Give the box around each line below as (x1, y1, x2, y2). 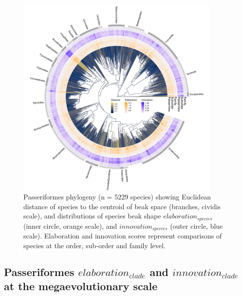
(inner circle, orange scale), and (23, 220, 117, 231)
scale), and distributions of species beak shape (23, 211, 161, 221)
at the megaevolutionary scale (4, 278, 158, 294)
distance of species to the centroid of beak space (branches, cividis (23, 201, 221, 211)
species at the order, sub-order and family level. (23, 240, 166, 250)
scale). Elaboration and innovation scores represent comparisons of (23, 231, 222, 241)
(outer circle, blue (170, 220, 223, 231)
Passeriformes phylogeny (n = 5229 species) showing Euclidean (23, 192, 211, 202)
